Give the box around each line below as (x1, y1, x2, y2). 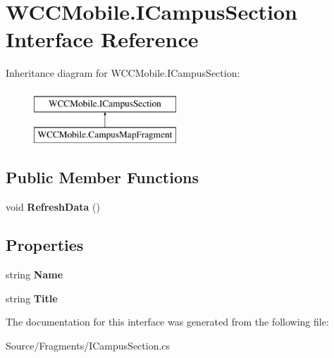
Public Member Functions (6, 166, 199, 188)
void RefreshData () (6, 199, 100, 214)
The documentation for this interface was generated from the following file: (6, 314, 329, 329)
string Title (6, 290, 58, 305)
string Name (6, 267, 63, 282)
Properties (6, 234, 84, 256)
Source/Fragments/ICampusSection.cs (6, 338, 171, 352)
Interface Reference (6, 25, 199, 54)
